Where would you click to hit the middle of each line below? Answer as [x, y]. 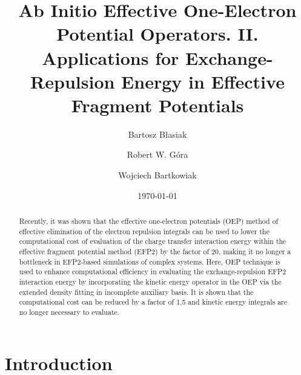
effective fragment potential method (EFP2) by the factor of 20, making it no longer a [155, 252]
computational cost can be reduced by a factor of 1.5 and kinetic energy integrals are [153, 302]
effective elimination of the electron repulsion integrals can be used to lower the [144, 231]
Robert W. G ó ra [157, 154]
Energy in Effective [203, 81]
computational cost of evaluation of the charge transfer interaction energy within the [153, 241]
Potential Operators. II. [157, 34]
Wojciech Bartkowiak [157, 175]
